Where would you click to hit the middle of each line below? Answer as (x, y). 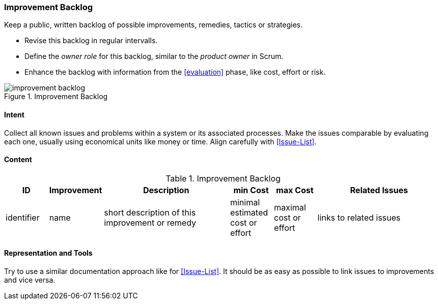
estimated (249, 212)
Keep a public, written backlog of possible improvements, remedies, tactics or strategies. (154, 25)
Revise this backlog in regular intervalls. (91, 41)
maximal (290, 207)
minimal (245, 202)
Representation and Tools (48, 253)
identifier (23, 217)
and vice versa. (30, 280)
